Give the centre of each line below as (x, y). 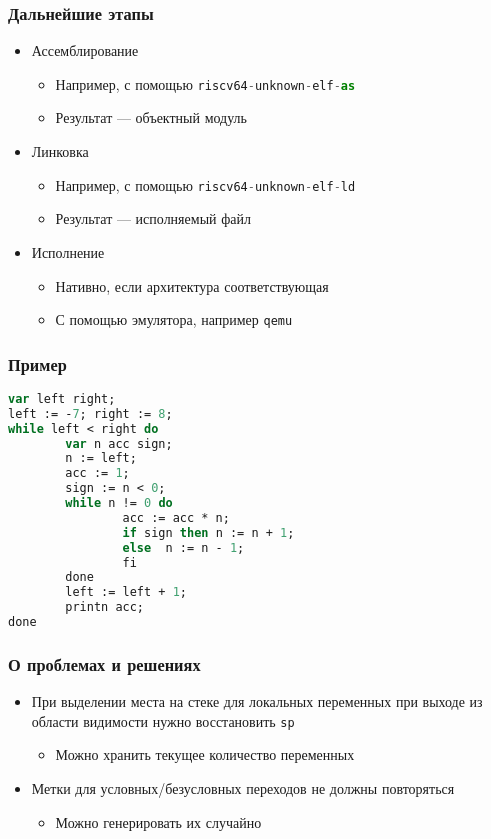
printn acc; (105, 607)
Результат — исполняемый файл (153, 218)
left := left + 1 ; (126, 592)
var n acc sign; (119, 443)
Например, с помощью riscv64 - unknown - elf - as (205, 83)
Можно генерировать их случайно (158, 821)
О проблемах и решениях (104, 663)
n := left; (101, 458)
